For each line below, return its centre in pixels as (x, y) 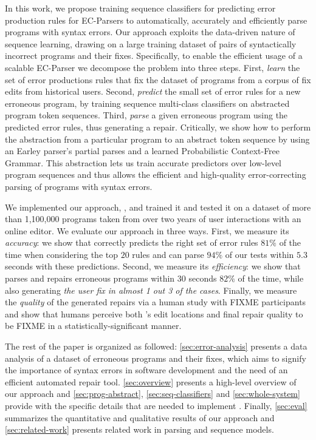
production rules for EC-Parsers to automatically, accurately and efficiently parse (156, 20)
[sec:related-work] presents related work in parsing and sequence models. (139, 429)
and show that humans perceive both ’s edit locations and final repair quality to (154, 313)
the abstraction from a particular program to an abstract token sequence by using (157, 139)
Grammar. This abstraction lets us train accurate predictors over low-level (143, 162)
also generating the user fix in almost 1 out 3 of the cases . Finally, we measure (151, 290)
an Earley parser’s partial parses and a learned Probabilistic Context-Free (143, 151)
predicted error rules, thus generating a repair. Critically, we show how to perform (158, 127)
